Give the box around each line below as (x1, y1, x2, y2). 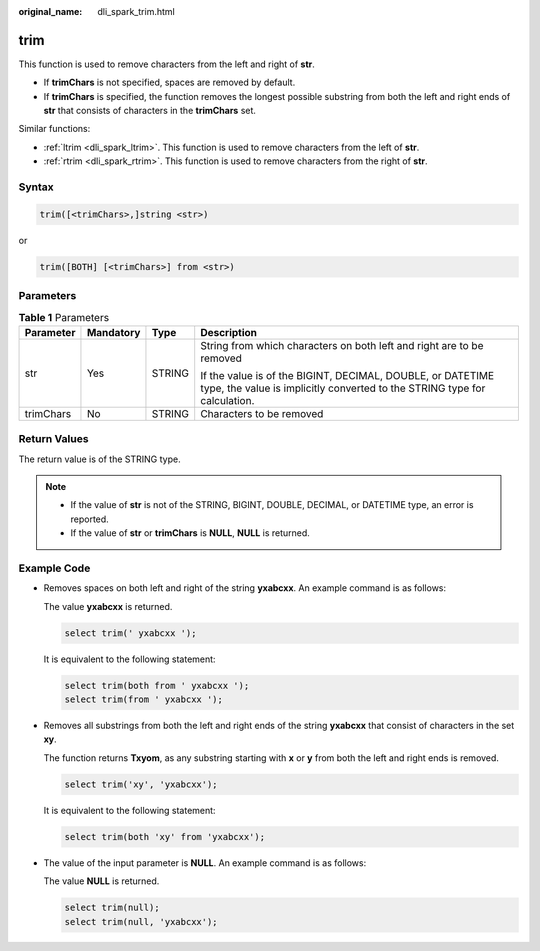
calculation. (200, 393, 255, 407)
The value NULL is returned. (43, 875, 160, 887)
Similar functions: (18, 123, 91, 135)
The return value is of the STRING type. (18, 453, 181, 465)
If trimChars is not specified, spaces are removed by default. (43, 76, 296, 89)
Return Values (18, 432, 89, 446)
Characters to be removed (200, 406, 324, 420)
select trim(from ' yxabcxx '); (64, 694, 224, 705)
